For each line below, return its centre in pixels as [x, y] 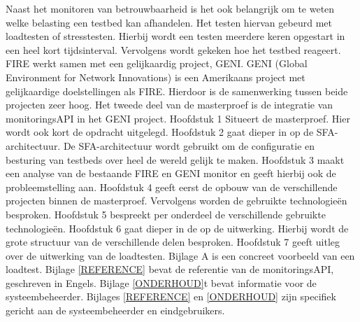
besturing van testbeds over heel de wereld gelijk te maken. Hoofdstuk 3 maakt [175, 159]
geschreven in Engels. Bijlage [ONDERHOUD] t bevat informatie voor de [161, 282]
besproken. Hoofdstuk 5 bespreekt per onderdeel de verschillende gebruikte [166, 214]
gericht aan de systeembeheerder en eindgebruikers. [115, 310]
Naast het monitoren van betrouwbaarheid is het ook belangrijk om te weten [170, 8]
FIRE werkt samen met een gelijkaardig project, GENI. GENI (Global [157, 63]
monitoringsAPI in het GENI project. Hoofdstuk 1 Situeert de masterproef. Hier [178, 118]
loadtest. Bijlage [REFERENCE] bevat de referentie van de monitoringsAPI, [170, 269]
